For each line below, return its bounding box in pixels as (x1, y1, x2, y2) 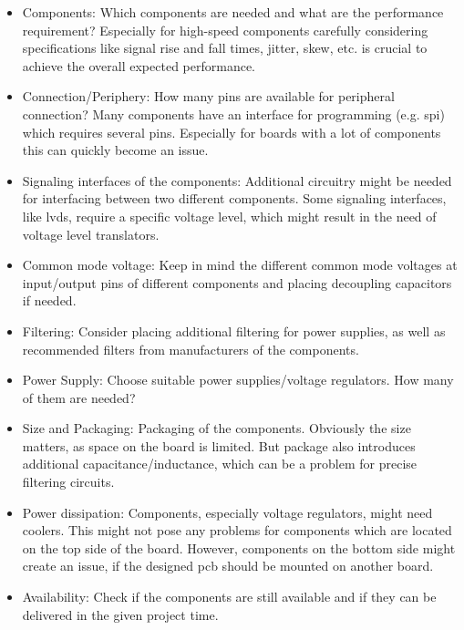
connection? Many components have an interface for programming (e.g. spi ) (22, 104, 445, 123)
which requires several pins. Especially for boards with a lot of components (22, 122, 441, 141)
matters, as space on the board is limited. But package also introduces (22, 436, 416, 455)
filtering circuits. (22, 472, 115, 491)
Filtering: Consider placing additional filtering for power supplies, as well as (22, 321, 446, 340)
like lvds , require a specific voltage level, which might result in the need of (22, 206, 437, 225)
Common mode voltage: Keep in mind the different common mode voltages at (22, 255, 458, 274)
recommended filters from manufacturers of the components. (22, 339, 359, 358)
